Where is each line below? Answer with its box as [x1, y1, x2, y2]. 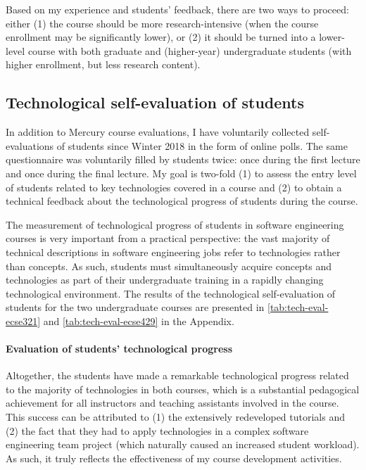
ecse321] [6, 313, 41, 328]
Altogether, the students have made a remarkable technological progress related [6, 368, 349, 383]
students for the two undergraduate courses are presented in [6, 300, 265, 315]
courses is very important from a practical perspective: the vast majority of [6, 231, 330, 246]
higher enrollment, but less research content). [6, 57, 201, 72]
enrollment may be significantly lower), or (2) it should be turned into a [6, 30, 316, 44]
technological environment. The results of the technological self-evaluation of [6, 286, 336, 300]
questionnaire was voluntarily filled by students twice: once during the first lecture [6, 152, 360, 167]
